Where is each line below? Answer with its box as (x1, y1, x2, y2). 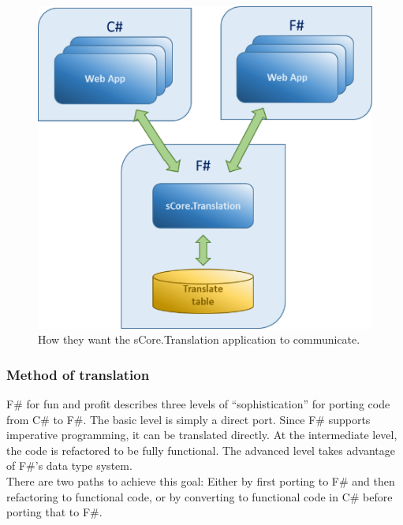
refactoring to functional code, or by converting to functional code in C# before (6, 488, 393, 505)
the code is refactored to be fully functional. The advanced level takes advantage (6, 441, 395, 458)
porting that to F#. (6, 504, 103, 520)
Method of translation (6, 364, 150, 384)
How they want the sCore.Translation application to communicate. (38, 331, 360, 348)
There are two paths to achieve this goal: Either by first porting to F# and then (6, 473, 395, 490)
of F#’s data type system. (6, 457, 132, 474)
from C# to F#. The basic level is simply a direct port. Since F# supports (6, 411, 371, 427)
